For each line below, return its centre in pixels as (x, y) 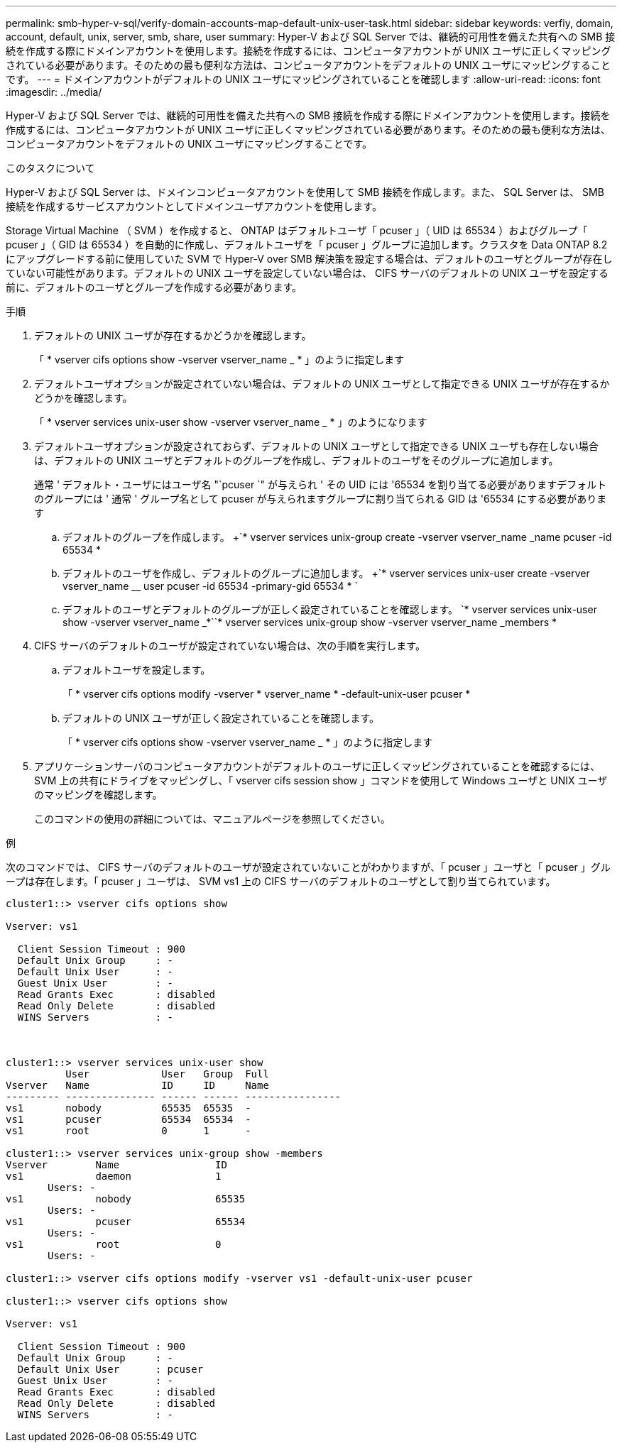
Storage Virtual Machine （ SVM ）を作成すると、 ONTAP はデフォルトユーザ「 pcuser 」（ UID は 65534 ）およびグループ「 (297, 230)
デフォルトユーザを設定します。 (137, 670)
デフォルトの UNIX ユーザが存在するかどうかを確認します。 (173, 335)
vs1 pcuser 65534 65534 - (129, 1119)
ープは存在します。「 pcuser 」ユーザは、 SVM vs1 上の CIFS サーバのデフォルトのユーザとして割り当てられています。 (281, 881)
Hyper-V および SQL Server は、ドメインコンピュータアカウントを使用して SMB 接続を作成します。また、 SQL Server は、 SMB (305, 192)
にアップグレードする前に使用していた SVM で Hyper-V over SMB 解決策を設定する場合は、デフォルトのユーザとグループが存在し (309, 259)
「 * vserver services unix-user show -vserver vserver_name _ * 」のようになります (231, 422)
